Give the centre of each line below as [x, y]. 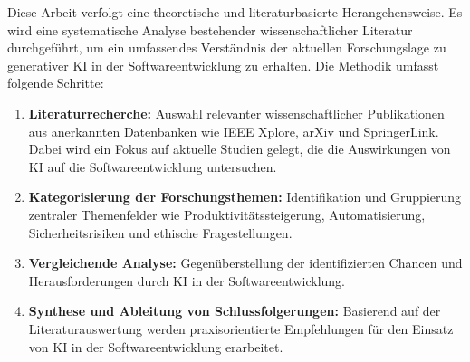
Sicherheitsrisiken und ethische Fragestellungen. [160, 232]
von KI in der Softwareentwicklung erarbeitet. [156, 346]
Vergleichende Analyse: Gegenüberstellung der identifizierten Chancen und [245, 263]
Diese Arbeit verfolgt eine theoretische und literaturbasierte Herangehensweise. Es [235, 12]
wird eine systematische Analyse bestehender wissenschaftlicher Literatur [210, 29]
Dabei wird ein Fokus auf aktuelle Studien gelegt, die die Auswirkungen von [240, 149]
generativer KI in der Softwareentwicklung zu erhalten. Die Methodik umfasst [223, 65]
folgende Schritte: [56, 83]
